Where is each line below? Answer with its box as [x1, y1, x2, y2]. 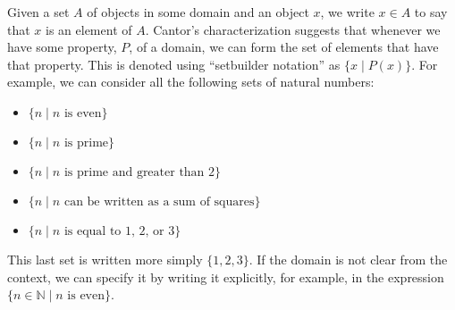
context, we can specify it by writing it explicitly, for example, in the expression [7, 267, 444, 286]
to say [414, 3, 448, 21]
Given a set [7, 3, 70, 21]
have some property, [7, 38, 117, 56]
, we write [320, 3, 375, 21]
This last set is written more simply [7, 249, 203, 268]
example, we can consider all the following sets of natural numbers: [7, 72, 375, 91]
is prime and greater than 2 [63, 165, 215, 179]
